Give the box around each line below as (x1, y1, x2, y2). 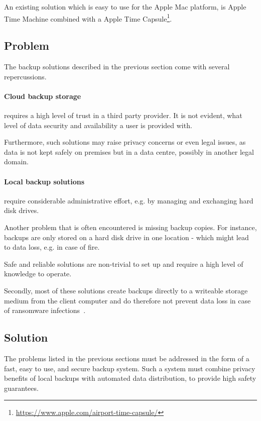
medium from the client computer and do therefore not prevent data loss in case (4, 295, 251, 305)
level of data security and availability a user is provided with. (4, 120, 192, 130)
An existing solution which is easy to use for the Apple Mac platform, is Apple (4, 2, 246, 12)
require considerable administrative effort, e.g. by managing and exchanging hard (4, 195, 253, 205)
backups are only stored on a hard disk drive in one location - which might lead (4, 232, 249, 242)
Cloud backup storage (4, 90, 81, 101)
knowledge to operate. (4, 268, 72, 279)
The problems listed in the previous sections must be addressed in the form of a (4, 353, 249, 363)
